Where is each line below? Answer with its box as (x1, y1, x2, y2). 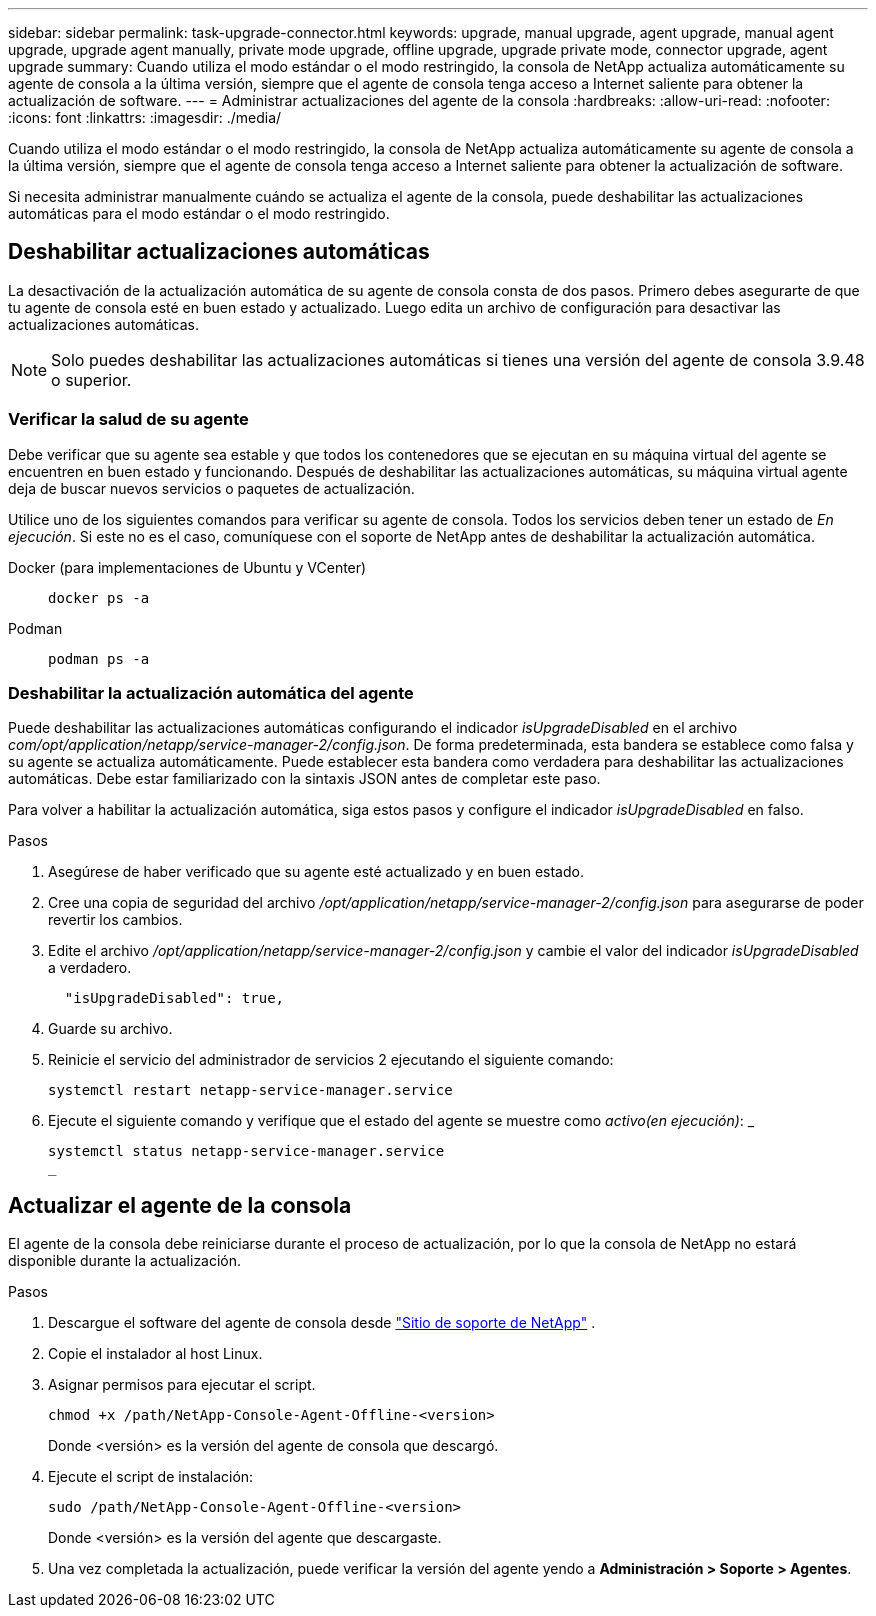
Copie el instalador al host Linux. (48, 1345, 263, 1363)
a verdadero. (48, 959, 132, 977)
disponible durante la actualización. (8, 1252, 242, 1270)
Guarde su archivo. (48, 1020, 173, 1038)
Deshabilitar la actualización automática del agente (8, 682, 414, 703)
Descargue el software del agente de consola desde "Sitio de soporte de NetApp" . (48, 1314, 596, 1332)
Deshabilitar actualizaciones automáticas (8, 239, 430, 265)
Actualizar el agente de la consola (8, 1192, 352, 1218)
